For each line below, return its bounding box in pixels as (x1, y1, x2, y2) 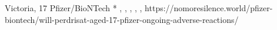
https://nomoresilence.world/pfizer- (145, 2, 273, 14)
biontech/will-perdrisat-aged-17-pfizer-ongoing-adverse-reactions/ (5, 13, 239, 25)
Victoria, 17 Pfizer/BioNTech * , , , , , (5, 2, 142, 14)
